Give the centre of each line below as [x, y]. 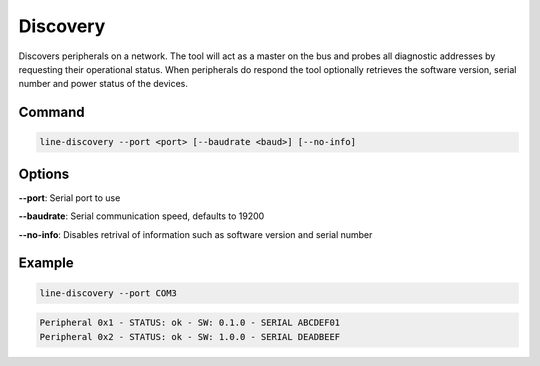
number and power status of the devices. [103, 84]
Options [44, 173]
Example [46, 263]
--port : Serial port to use [69, 197]
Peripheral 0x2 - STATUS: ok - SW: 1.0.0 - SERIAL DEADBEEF [190, 336]
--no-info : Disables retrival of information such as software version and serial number [195, 234]
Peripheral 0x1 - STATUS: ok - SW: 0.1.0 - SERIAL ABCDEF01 [190, 323]
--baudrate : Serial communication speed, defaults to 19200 [141, 216]
